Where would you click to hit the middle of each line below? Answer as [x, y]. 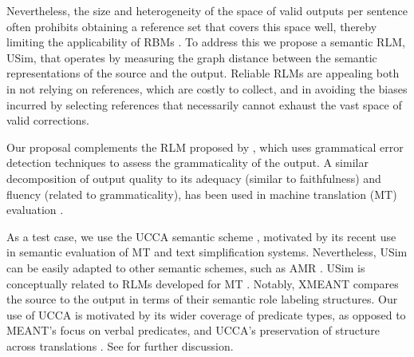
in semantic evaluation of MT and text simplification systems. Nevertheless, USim [207, 252]
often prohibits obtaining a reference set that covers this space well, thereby [192, 26]
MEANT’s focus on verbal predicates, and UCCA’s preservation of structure [193, 330]
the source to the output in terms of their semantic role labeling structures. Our [202, 299]
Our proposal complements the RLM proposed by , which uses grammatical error [205, 147]
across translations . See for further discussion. [120, 345]
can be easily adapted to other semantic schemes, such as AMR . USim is [186, 267]
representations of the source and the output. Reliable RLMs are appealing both [203, 73]
